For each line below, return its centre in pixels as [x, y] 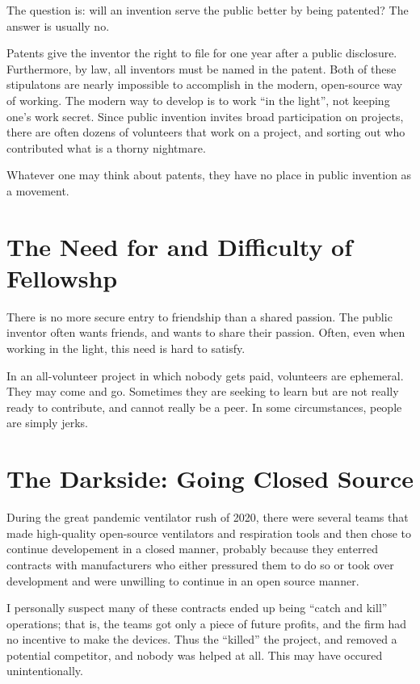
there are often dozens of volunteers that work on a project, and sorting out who [206, 132]
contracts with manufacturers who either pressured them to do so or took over [200, 564]
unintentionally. [45, 671]
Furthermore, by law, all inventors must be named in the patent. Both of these [202, 68]
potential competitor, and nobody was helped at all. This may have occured [195, 655]
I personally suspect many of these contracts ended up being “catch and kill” [197, 608]
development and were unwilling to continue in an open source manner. [183, 580]
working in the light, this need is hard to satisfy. [126, 348]
